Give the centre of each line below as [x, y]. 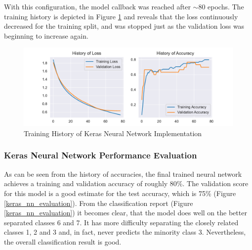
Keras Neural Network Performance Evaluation [101, 155]
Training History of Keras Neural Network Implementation [113, 133]
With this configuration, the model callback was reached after [97, 6]
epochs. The [226, 6]
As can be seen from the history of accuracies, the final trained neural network [123, 174]
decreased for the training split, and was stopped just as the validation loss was [124, 26]
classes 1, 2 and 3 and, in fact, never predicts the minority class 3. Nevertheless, [125, 232]
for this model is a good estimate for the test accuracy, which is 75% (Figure [120, 193]
